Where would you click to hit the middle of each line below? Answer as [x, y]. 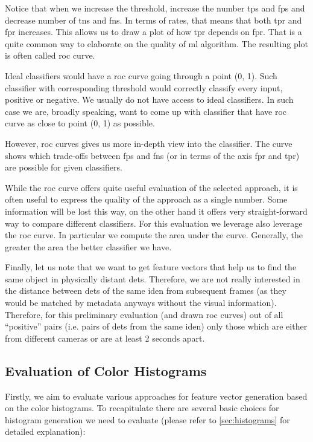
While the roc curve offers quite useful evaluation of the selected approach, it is [151, 187]
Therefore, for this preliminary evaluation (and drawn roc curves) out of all [144, 314]
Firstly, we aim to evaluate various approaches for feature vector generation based [156, 396]
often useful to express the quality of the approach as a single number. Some [146, 199]
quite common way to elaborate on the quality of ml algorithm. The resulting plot [157, 43]
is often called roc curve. [50, 55]
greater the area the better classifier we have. [88, 246]
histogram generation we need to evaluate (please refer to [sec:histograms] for [147, 419]
